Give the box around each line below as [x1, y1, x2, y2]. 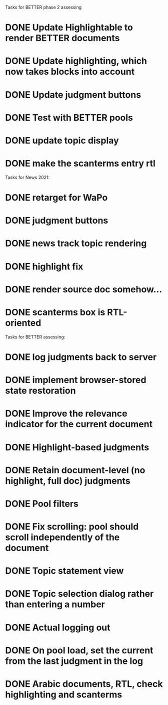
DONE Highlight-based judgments [5, 441, 149, 453]
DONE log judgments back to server [5, 351, 157, 363]
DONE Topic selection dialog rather [5, 588, 154, 600]
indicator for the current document [5, 419, 153, 430]
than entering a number [5, 599, 105, 610]
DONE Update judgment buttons [5, 89, 141, 100]
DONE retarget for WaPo [5, 192, 108, 204]
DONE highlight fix [5, 261, 83, 272]
